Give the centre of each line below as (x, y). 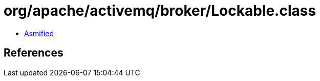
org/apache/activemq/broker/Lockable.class (160, 11)
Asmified (39, 33)
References (34, 53)
